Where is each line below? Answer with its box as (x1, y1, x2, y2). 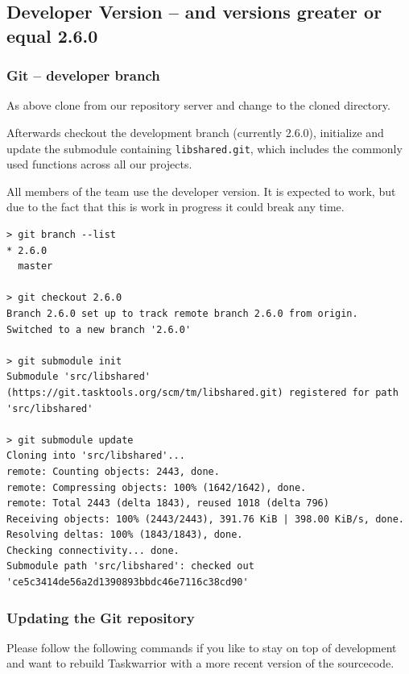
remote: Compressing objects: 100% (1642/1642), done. (6, 481, 307, 493)
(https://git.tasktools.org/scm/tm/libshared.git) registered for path (6, 386, 399, 398)
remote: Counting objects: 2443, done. (6, 465, 220, 477)
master (18, 260, 53, 273)
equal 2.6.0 (6, 23, 98, 48)
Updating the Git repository (6, 607, 195, 627)
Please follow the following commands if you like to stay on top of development (6, 639, 397, 655)
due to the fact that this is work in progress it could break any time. (6, 198, 345, 215)
